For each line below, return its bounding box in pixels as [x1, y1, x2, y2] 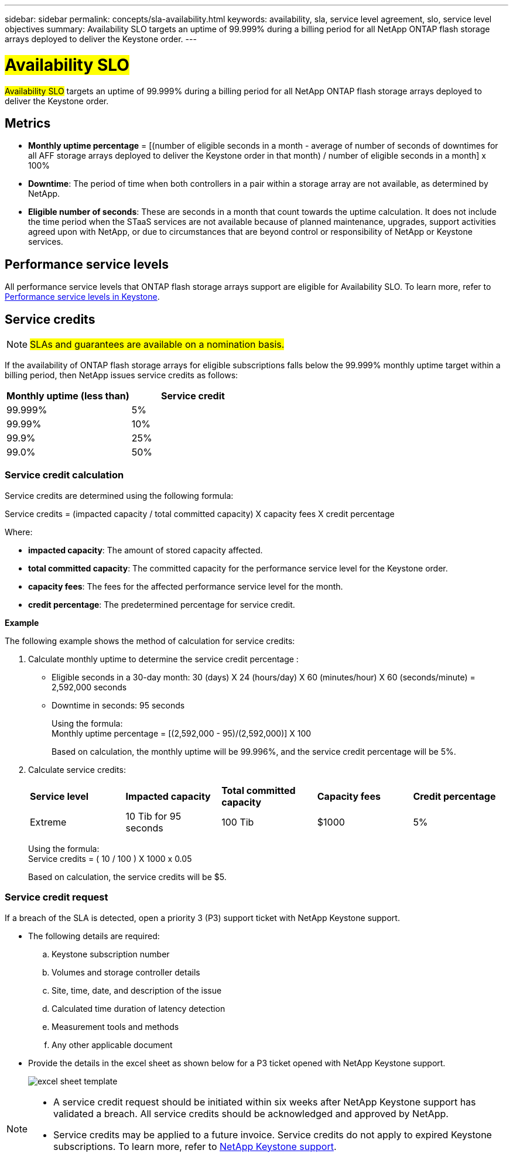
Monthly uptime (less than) [6, 390, 129, 402]
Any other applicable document [52, 1039, 173, 1050]
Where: [5, 526, 33, 537]
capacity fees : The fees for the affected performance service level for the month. [28, 581, 343, 591]
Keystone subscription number [52, 949, 170, 959]
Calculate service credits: [28, 764, 126, 775]
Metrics [5, 115, 51, 131]
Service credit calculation [5, 469, 124, 481]
